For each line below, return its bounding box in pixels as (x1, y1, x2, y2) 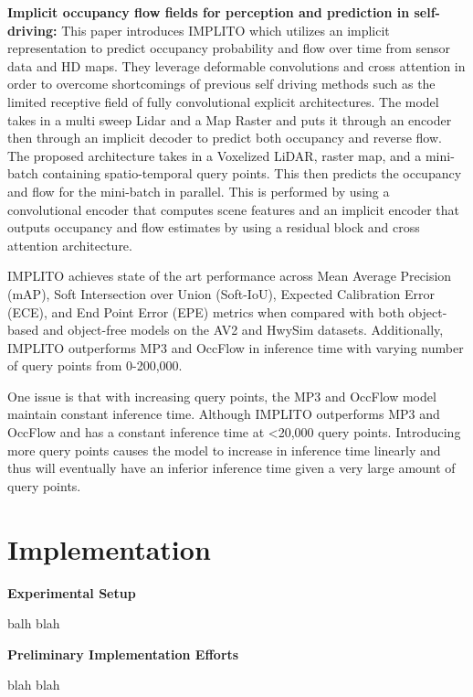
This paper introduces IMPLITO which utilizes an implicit (61, 20, 390, 39)
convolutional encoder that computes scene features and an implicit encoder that (7, 199, 460, 219)
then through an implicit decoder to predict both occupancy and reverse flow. (7, 128, 442, 147)
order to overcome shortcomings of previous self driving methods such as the (7, 74, 436, 93)
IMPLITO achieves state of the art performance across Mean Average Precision (7, 266, 452, 285)
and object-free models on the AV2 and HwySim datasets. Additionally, (42, 320, 444, 339)
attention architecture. (7, 235, 132, 254)
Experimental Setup (7, 583, 136, 602)
